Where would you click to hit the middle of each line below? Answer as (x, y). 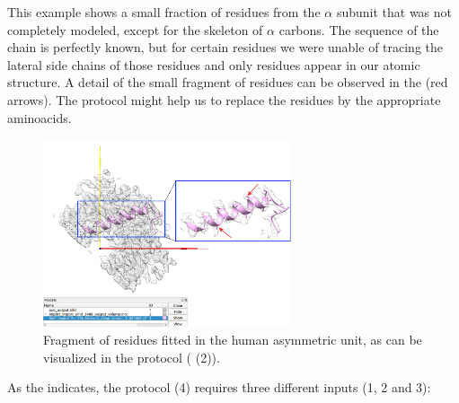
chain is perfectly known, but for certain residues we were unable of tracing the (225, 47)
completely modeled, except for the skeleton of (135, 29)
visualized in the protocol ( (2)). (132, 357)
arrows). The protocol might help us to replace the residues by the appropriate (224, 99)
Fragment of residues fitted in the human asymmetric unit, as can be (233, 340)
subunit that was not (394, 12)
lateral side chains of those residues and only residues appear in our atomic (214, 64)
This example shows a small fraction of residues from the (164, 12)
